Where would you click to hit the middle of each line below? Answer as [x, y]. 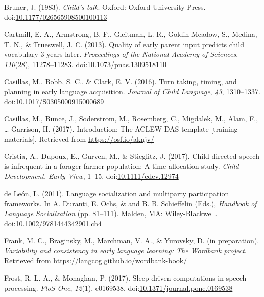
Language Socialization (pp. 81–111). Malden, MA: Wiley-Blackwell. [111, 213]
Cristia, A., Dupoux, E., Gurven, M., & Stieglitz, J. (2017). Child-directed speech [132, 156]
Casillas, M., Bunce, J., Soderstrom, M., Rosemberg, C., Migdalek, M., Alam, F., [131, 119]
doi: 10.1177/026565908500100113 [56, 17]
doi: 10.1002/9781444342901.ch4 [53, 223]
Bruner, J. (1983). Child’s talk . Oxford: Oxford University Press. [105, 7]
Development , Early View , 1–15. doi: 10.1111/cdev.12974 [91, 176]
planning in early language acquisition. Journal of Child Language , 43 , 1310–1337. [132, 91]
